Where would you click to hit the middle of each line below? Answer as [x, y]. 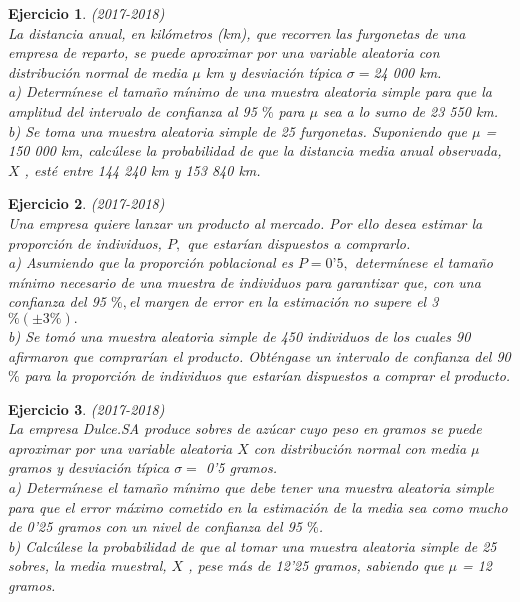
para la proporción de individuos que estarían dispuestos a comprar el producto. [267, 375]
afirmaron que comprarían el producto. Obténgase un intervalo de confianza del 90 [259, 355]
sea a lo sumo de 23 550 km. [410, 110]
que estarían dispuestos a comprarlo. [299, 242]
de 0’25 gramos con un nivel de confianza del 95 [155, 526]
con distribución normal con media [360, 447]
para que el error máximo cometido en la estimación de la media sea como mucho [258, 506]
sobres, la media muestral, [87, 565]
